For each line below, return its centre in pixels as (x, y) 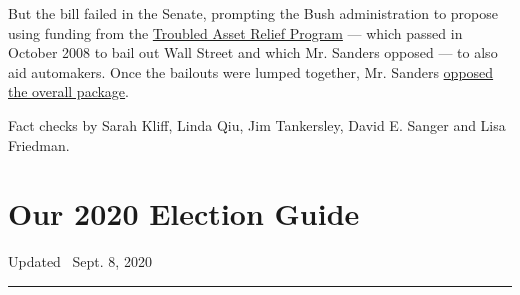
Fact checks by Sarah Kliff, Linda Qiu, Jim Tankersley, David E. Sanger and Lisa (257, 124)
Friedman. (39, 144)
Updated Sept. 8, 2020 (80, 261)
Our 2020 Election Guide (184, 213)
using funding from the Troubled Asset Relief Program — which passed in (235, 32)
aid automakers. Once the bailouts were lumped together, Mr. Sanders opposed (251, 71)
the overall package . (68, 91)
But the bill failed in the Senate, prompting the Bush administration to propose (253, 13)
